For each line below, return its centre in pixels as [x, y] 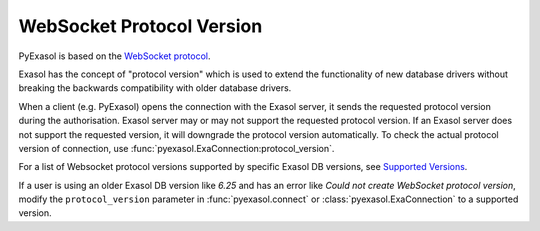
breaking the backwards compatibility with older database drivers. [155, 88]
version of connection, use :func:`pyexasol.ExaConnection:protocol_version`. [176, 148]
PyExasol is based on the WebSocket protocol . [114, 56]
